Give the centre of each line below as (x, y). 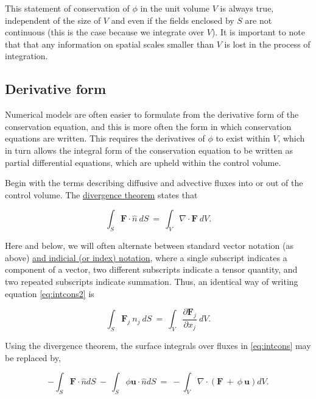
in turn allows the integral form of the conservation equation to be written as (149, 150)
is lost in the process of (267, 44)
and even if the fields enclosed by (173, 20)
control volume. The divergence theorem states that (101, 194)
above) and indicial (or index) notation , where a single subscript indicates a (146, 257)
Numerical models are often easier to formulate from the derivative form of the (152, 114)
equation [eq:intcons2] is (50, 293)
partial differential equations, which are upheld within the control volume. (143, 162)
